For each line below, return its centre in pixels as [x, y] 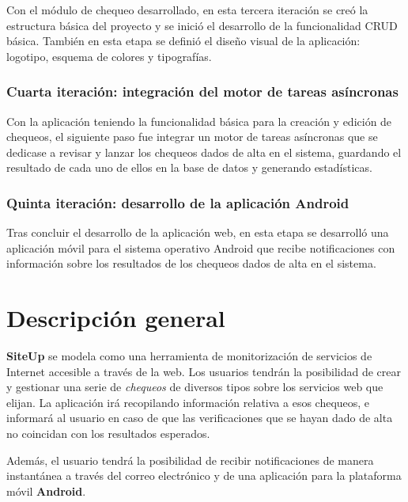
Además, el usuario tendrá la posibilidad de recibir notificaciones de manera [190, 460]
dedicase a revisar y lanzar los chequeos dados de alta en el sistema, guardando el [204, 152]
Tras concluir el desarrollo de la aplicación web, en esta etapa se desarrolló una [198, 232]
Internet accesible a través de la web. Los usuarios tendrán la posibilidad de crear [204, 371]
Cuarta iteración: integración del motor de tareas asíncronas [202, 91]
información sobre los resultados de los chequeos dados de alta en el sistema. [191, 263]
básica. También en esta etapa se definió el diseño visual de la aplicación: [183, 41]
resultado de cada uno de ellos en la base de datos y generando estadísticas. [189, 167]
